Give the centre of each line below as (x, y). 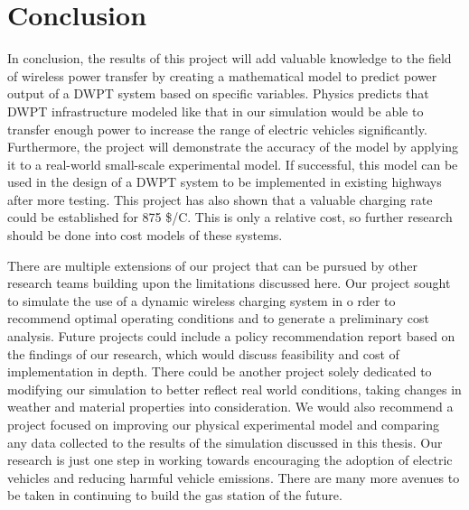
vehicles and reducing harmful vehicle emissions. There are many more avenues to (234, 477)
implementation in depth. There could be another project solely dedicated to (220, 371)
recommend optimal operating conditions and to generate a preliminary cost (219, 318)
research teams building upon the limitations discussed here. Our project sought (229, 283)
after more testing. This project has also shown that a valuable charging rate (220, 199)
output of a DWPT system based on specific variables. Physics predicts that (218, 93)
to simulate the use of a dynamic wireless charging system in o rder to (202, 300)
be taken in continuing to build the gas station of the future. (175, 495)
